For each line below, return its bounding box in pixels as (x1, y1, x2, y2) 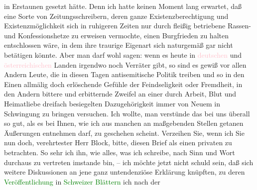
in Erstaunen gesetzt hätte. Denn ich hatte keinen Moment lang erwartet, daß (4, 1, 242, 11)
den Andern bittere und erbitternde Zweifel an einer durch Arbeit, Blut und (4, 89, 237, 99)
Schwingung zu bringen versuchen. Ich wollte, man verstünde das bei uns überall (4, 108, 250, 118)
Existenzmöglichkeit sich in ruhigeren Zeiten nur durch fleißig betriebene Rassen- (4, 20, 251, 31)
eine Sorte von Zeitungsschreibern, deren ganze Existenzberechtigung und (4, 10, 229, 21)
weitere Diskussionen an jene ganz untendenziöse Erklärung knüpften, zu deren (4, 167, 245, 177)
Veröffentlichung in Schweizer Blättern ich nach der (4, 176, 160, 187)
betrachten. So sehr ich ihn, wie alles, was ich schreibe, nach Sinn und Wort (4, 147, 235, 157)
